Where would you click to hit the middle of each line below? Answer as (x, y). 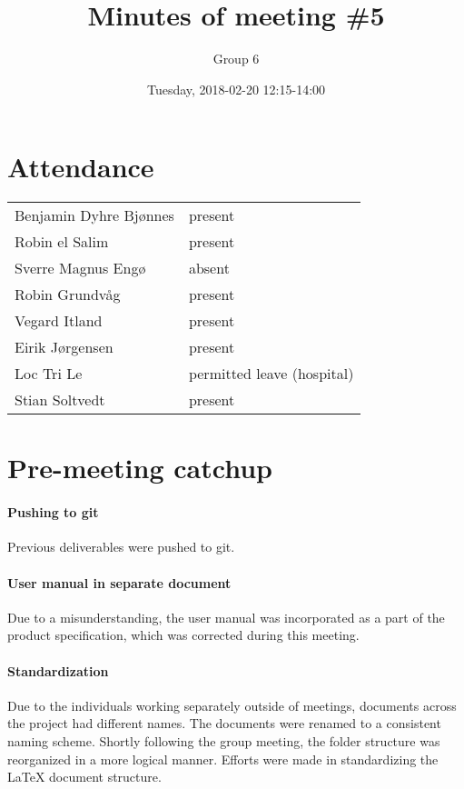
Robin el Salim (62, 242)
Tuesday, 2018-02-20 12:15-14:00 (236, 89)
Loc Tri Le (49, 374)
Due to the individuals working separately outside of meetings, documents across (232, 705)
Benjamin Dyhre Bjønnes (94, 215)
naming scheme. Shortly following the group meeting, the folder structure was (224, 740)
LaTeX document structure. (84, 777)
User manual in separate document (119, 582)
